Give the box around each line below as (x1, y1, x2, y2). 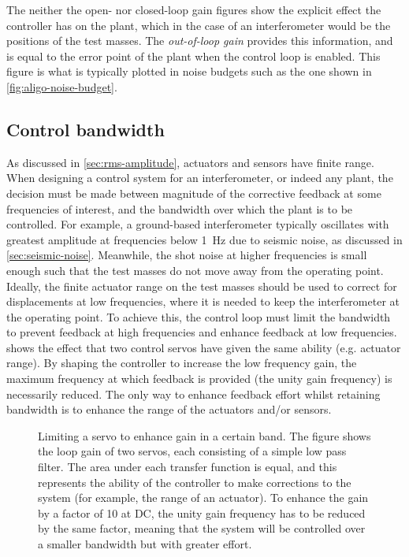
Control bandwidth (6, 117, 165, 141)
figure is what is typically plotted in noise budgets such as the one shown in (6, 63, 372, 80)
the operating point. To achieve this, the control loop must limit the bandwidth (6, 308, 391, 325)
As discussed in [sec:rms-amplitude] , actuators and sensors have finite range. (6, 154, 374, 170)
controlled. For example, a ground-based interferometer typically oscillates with (6, 216, 389, 232)
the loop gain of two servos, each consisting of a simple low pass (38, 443, 347, 459)
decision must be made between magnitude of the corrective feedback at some (6, 184, 381, 201)
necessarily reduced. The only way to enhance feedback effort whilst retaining (6, 385, 381, 402)
